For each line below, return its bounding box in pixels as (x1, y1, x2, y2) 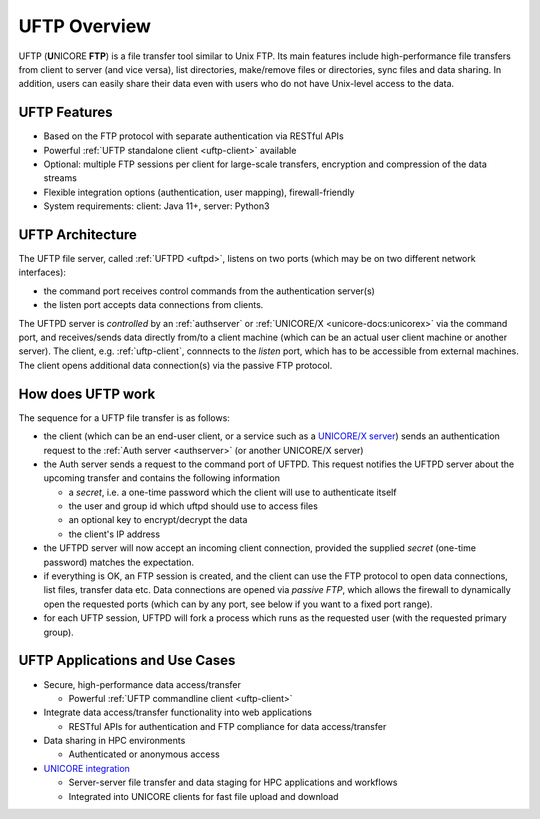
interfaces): (18, 266, 67, 279)
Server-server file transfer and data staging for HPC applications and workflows (68, 776, 398, 789)
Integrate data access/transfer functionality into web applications (43, 706, 312, 719)
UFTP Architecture (18, 226, 137, 243)
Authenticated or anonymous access (68, 748, 220, 760)
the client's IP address (68, 528, 160, 540)
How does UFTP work (18, 385, 156, 402)
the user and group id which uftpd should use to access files (68, 500, 319, 512)
